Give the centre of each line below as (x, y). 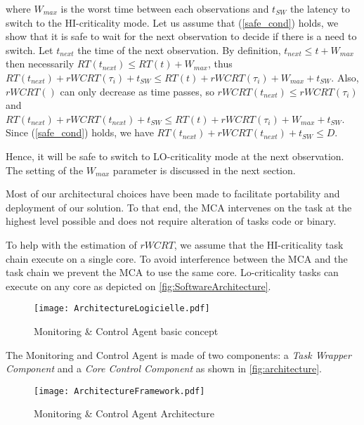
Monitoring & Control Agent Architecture (124, 413)
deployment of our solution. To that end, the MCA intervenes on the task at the (179, 207)
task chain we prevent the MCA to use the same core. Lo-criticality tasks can (172, 272)
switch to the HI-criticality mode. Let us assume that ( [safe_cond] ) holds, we (172, 22)
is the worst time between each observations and (165, 8)
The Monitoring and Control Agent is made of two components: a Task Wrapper (178, 354)
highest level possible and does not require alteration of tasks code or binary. (171, 221)
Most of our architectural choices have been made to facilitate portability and (173, 194)
